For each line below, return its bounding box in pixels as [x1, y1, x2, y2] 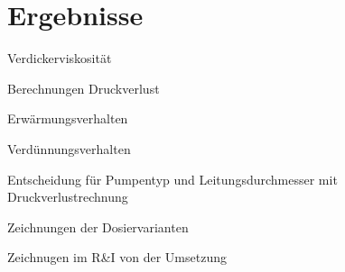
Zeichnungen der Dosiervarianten [7, 217, 189, 236]
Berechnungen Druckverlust [7, 78, 160, 97]
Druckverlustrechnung [7, 187, 128, 206]
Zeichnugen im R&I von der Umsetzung [7, 248, 227, 267]
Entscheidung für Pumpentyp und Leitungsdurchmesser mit [7, 169, 338, 188]
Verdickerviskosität [7, 49, 112, 68]
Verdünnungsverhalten [7, 139, 131, 158]
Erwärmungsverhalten [7, 109, 128, 128]
